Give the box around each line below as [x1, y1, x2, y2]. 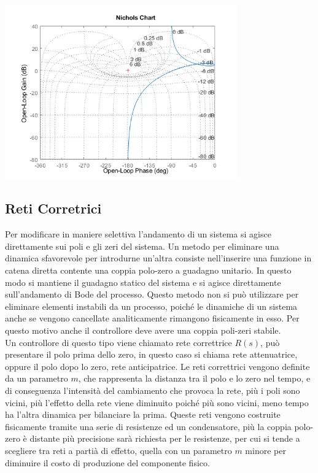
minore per [245, 444, 286, 456]
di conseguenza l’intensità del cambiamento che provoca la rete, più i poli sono [5, 383, 300, 396]
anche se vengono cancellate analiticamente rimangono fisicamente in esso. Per [5, 312, 300, 325]
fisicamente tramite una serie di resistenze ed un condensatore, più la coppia [5, 420, 292, 433]
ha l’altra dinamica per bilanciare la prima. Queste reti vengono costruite [5, 408, 281, 421]
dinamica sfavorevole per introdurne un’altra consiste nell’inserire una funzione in [5, 252, 312, 264]
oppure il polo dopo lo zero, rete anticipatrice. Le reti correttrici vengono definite [5, 360, 310, 372]
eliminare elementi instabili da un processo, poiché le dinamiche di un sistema [5, 299, 298, 312]
